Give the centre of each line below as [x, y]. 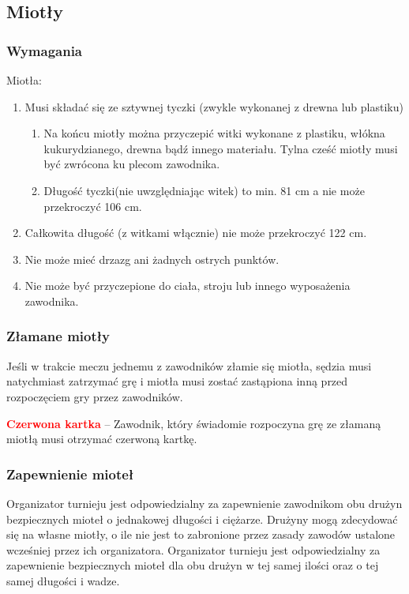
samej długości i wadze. [63, 580]
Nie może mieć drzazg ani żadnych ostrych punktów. [152, 259]
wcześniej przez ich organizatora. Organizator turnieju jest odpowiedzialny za [193, 549]
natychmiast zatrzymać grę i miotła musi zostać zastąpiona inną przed [177, 381]
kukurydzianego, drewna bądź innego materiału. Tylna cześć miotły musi [221, 148]
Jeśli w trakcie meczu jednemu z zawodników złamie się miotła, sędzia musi [189, 365]
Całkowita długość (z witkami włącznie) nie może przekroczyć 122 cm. [196, 233]
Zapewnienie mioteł [70, 474]
